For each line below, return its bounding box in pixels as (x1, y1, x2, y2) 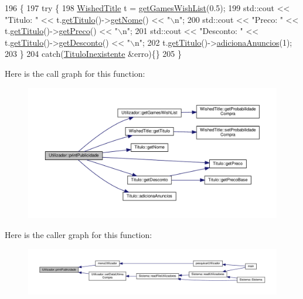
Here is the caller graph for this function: (5, 228, 152, 240)
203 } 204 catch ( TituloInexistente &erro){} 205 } (5, 47, 182, 60)
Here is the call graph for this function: (5, 67, 145, 79)
